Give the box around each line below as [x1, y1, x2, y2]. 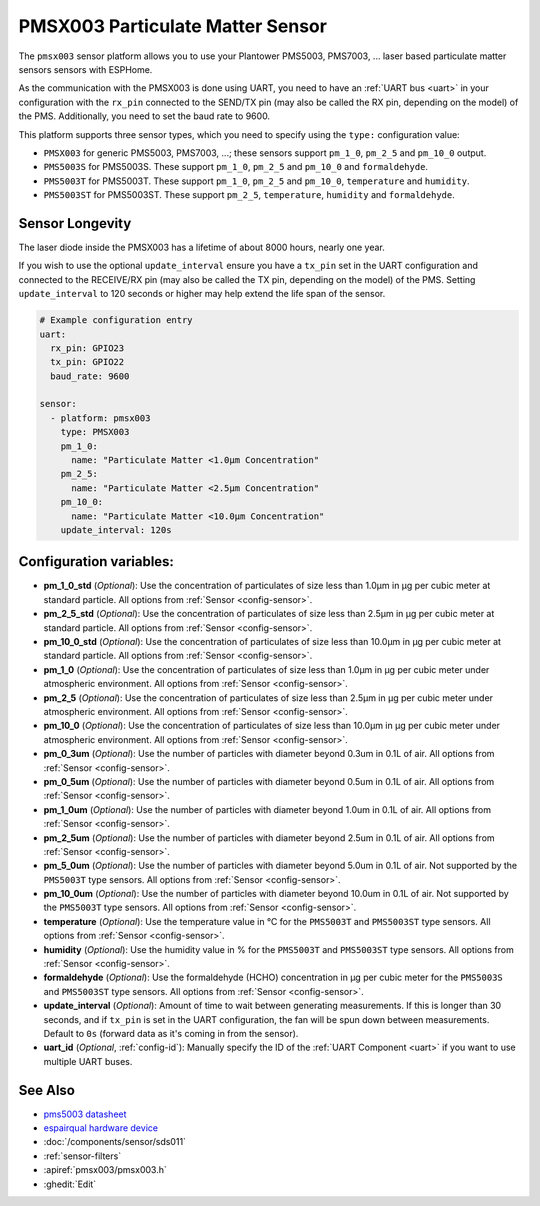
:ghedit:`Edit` [43, 1178, 97, 1190]
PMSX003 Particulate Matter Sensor [18, 15, 327, 37]
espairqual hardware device [43, 1122, 159, 1134]
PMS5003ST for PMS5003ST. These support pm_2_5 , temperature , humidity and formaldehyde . [43, 189, 455, 201]
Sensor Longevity [18, 215, 132, 232]
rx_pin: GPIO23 [50, 342, 125, 354]
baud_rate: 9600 [50, 370, 130, 382]
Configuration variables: [18, 553, 175, 570]
